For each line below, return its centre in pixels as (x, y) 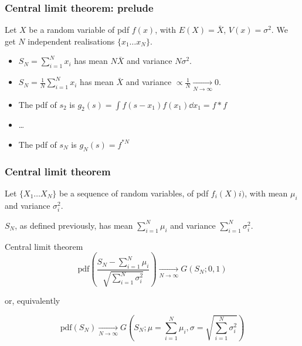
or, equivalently (33, 301)
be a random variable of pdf (79, 30)
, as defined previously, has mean (74, 225)
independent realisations (71, 41)
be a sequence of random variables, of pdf (134, 193)
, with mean (266, 193)
